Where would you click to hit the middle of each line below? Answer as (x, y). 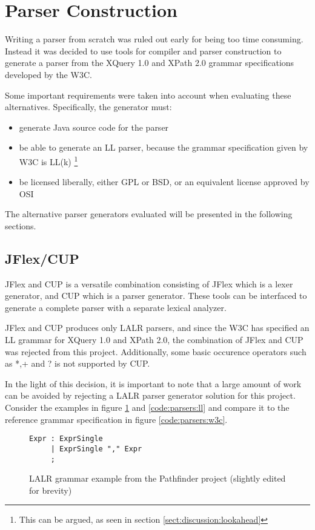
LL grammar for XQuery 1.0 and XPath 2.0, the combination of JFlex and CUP (154, 340)
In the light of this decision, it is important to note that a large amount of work (153, 383)
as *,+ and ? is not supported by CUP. (78, 363)
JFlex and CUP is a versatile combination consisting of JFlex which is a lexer (149, 283)
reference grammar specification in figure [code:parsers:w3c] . (116, 419)
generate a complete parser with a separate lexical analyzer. (116, 307)
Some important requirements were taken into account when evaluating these (148, 95)
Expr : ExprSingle (66, 439)
